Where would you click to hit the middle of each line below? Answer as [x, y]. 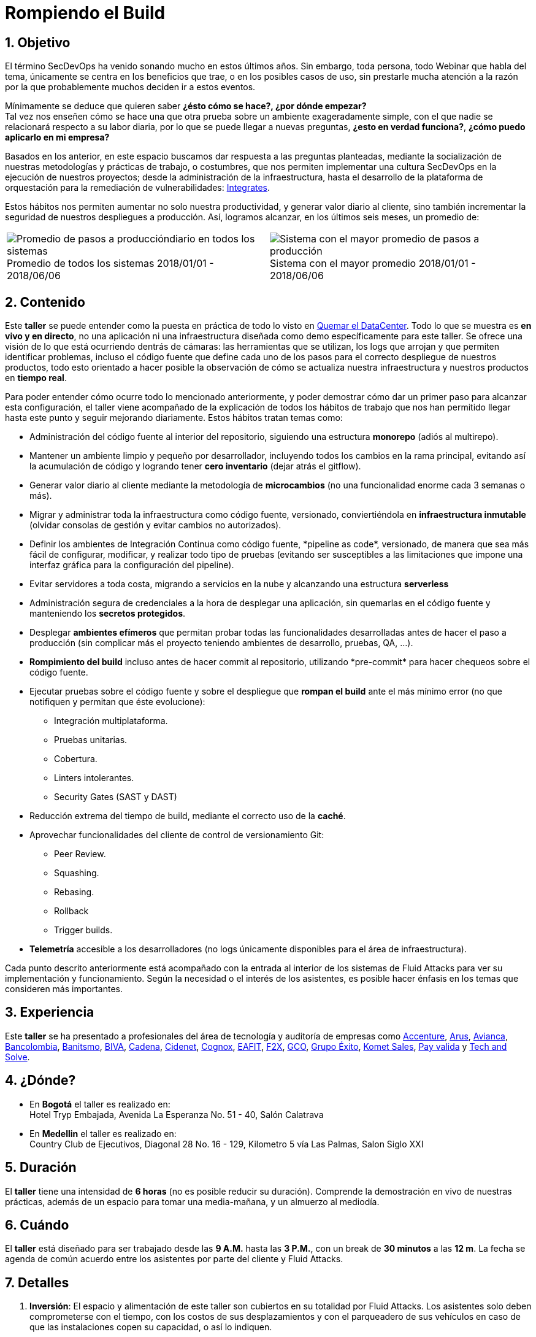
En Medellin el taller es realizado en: [103, 1133]
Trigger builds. [83, 930]
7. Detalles [37, 1282]
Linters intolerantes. [94, 778]
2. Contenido [45, 302]
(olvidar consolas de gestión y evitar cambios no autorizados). [155, 525]
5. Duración [41, 1168]
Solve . [17, 1057]
